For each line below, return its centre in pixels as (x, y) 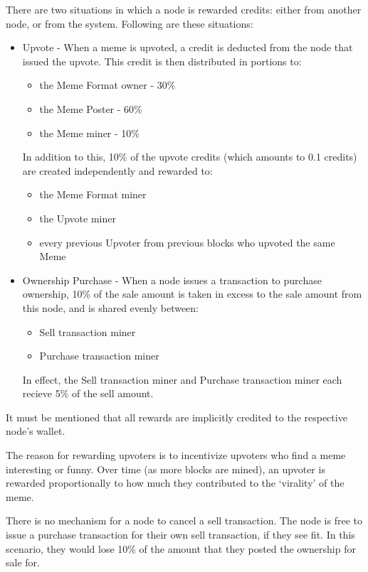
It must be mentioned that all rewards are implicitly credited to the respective (177, 417)
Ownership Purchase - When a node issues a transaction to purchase (172, 280)
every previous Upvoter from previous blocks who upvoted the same (187, 242)
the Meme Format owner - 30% (107, 85)
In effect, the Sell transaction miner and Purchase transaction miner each (182, 379)
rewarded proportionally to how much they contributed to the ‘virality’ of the (175, 483)
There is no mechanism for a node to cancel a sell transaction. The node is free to (184, 520)
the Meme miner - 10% (89, 133)
